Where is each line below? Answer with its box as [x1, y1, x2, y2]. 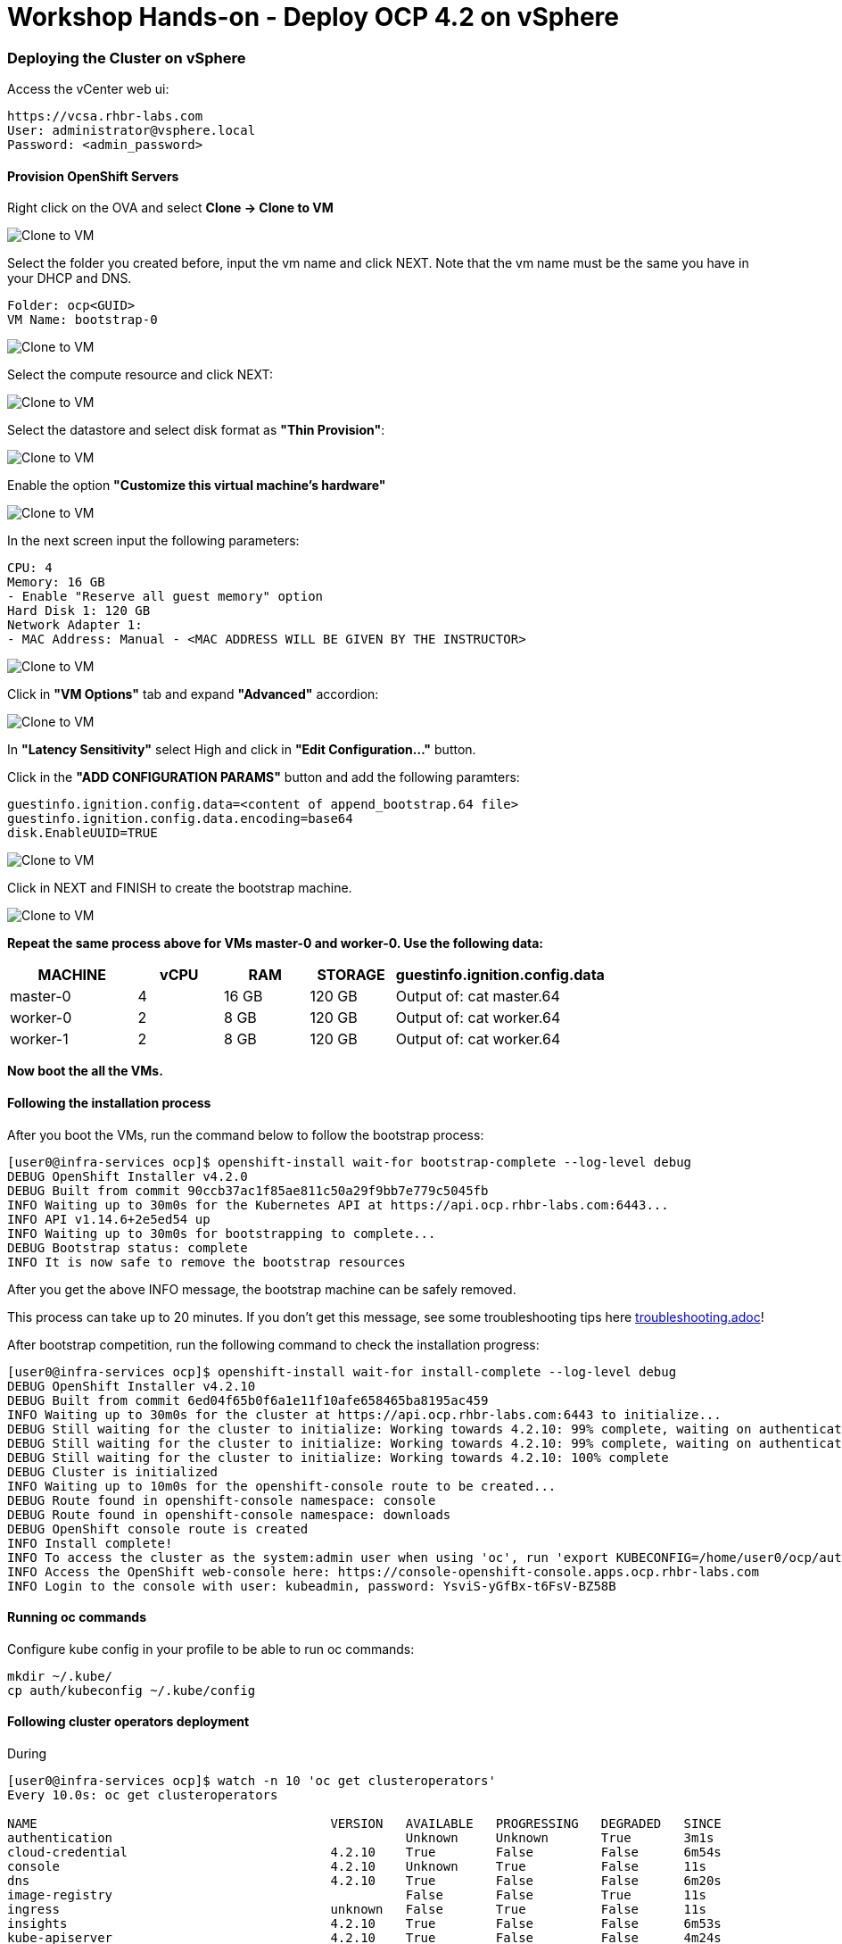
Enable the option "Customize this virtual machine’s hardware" [7, 478, 386, 494]
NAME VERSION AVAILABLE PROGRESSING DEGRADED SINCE [7, 1816, 722, 1831]
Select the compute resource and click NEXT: [7, 367, 274, 383]
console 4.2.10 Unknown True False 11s [7, 1859, 706, 1873]
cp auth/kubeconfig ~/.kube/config [7, 1682, 256, 1698]
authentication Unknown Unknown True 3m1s [7, 1831, 714, 1845]
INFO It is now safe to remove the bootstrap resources [7, 1254, 406, 1269]
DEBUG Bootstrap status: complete [7, 1240, 248, 1255]
